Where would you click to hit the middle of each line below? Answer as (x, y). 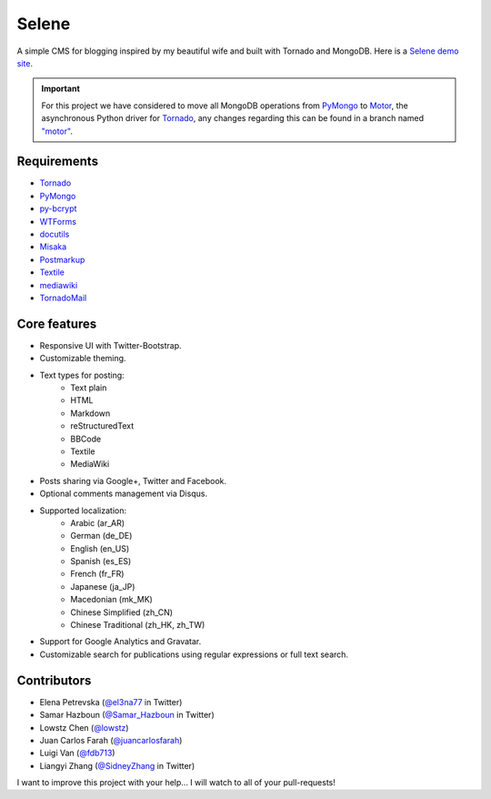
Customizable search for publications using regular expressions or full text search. (194, 654)
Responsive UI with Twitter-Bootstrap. (110, 345)
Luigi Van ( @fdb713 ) (77, 753)
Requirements (58, 162)
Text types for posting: (82, 375)
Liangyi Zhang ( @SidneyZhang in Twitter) (117, 765)
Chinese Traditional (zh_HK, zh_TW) (138, 625)
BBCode (86, 439)
